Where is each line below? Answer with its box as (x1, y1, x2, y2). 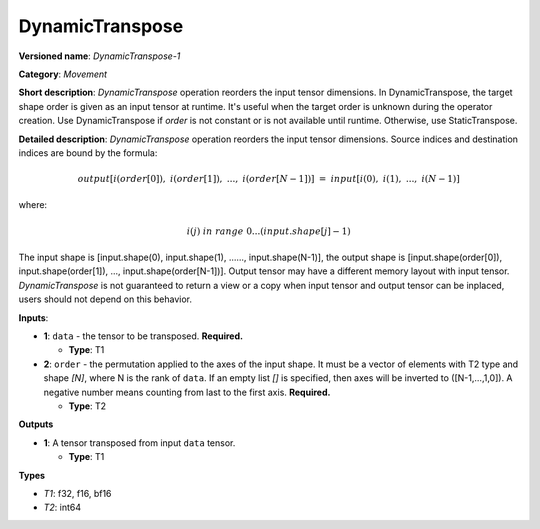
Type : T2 (68, 400, 107, 412)
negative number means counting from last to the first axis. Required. (43, 386, 331, 398)
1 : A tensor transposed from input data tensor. (43, 436, 236, 449)
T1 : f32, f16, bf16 (43, 487, 112, 499)
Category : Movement (18, 68, 108, 80)
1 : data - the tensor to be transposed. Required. (43, 330, 244, 342)
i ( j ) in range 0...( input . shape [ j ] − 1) (186, 225, 351, 237)
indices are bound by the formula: (18, 146, 158, 159)
